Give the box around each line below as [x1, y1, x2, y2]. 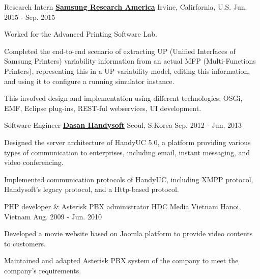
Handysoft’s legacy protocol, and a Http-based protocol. [4, 184, 179, 194]
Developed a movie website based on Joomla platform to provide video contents [4, 228, 253, 239]
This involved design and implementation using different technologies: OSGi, [4, 93, 243, 103]
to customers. [4, 238, 46, 248]
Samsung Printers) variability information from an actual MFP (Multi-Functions [4, 55, 256, 66]
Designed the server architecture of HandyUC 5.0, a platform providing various [4, 136, 251, 147]
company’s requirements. [4, 265, 81, 275]
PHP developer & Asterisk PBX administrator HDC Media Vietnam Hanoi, [4, 201, 241, 211]
